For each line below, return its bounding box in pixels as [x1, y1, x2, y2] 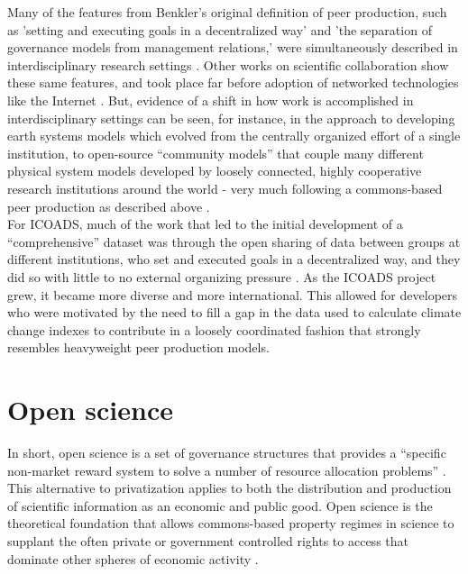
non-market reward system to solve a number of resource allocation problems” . [7, 460, 446, 479]
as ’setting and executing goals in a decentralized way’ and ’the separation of [7, 20, 432, 39]
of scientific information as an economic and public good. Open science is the [7, 496, 433, 515]
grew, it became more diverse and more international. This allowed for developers [7, 285, 458, 304]
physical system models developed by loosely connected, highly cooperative [7, 161, 422, 180]
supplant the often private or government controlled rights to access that [7, 531, 408, 550]
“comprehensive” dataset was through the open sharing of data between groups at [7, 232, 461, 251]
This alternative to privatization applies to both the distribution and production [7, 478, 452, 497]
